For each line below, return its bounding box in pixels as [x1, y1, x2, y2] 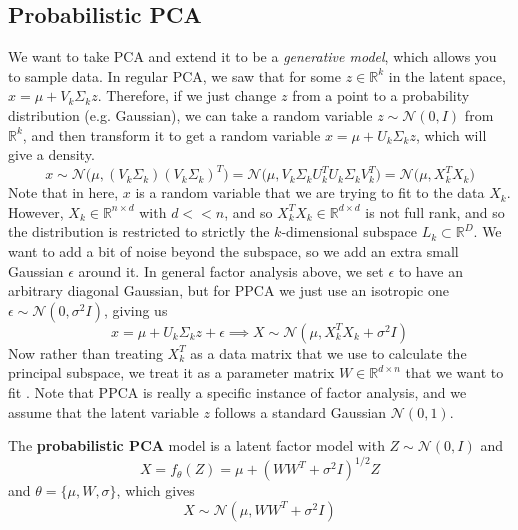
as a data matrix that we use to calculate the [190, 342, 467, 363]
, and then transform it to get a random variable [22, 124, 321, 145]
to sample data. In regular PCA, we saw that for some [8, 65, 342, 86]
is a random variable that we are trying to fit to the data [135, 182, 485, 203]
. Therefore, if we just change [97, 85, 277, 106]
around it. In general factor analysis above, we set [78, 260, 384, 281]
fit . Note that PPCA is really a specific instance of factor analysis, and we [8, 382, 467, 403]
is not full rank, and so [365, 201, 505, 222]
